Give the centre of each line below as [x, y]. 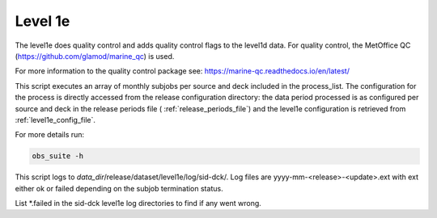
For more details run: [50, 135]
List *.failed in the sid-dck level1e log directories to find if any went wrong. [138, 203]
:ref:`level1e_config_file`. [55, 119]
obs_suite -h [58, 156]
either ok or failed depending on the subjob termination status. [119, 188]
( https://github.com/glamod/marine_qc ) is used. [95, 56]
